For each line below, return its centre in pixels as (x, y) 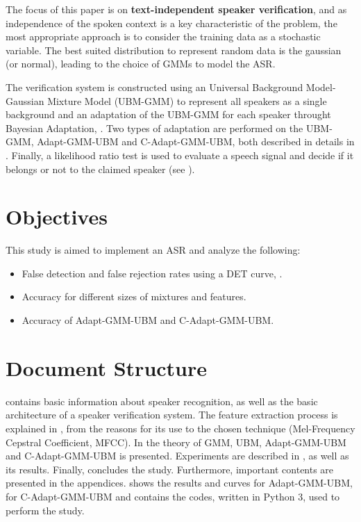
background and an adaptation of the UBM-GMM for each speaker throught (168, 114)
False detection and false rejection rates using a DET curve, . (152, 273)
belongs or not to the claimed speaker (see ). (100, 169)
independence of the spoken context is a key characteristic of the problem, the (171, 23)
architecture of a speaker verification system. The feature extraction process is (172, 415)
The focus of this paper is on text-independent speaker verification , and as (176, 9)
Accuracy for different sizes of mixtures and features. (134, 296)
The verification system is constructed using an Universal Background (154, 87)
